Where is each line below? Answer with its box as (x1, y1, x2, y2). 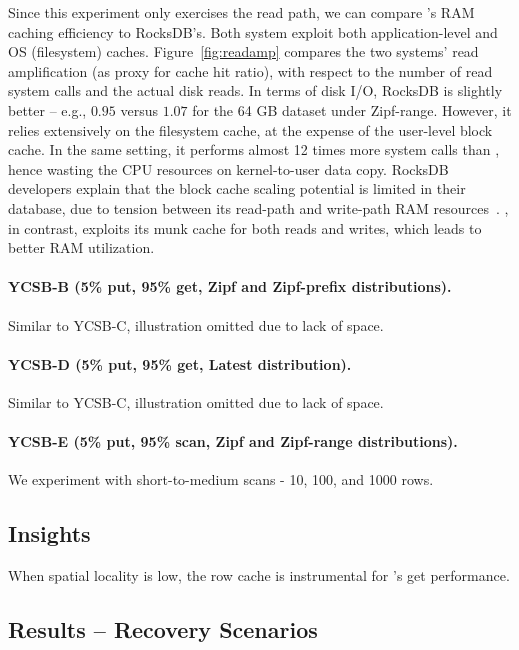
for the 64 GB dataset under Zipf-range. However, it (192, 99, 512, 120)
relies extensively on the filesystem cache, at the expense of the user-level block (8, 119, 493, 140)
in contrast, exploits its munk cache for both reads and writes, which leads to (8, 217, 482, 238)
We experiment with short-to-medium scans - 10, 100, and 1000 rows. (8, 469, 434, 490)
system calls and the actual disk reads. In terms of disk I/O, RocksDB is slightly (8, 80, 503, 101)
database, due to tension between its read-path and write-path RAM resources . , (8, 197, 509, 218)
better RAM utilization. (8, 237, 155, 258)
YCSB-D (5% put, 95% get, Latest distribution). (8, 353, 352, 374)
